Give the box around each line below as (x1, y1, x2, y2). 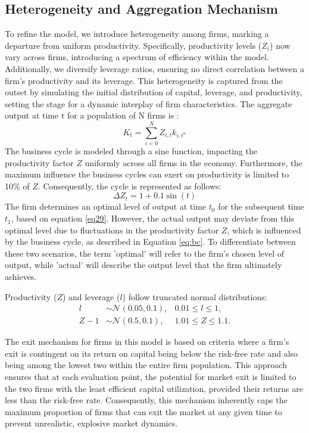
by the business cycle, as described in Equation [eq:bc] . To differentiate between (5, 235, 296, 248)
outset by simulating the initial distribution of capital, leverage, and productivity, (5, 86, 302, 98)
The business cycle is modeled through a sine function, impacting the (5, 145, 257, 157)
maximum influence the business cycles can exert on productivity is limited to (5, 168, 289, 180)
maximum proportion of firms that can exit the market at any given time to (5, 405, 282, 418)
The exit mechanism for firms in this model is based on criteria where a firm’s (5, 335, 289, 348)
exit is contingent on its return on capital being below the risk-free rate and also (5, 347, 298, 359)
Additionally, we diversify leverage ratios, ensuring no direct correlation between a (5, 62, 304, 74)
